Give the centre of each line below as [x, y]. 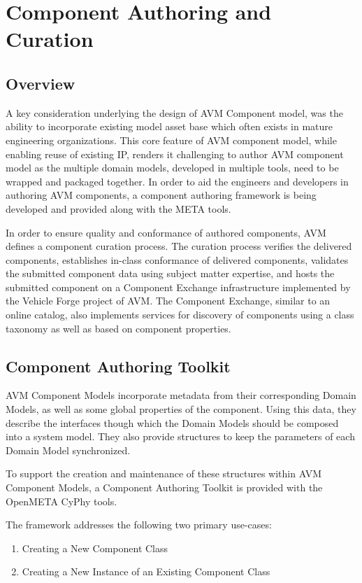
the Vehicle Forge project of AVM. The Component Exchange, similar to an [168, 301]
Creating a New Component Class [95, 548]
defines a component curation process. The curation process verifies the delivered [179, 246]
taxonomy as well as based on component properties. [118, 328]
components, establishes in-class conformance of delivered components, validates [177, 259]
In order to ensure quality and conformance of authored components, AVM [166, 232]
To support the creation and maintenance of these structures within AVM [164, 473]
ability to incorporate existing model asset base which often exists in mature [169, 126]
